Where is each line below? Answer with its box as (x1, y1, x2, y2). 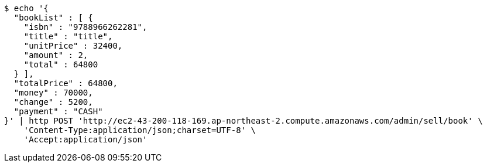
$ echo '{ (4, 4, 49, 13)
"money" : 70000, (13, 88, 93, 97)
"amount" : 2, (23, 50, 88, 60)
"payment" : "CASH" (13, 107, 103, 116)
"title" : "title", (23, 32, 113, 41)
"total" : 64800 (23, 60, 98, 69)
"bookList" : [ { (13, 13, 93, 22)
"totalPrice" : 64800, (13, 79, 118, 88)
